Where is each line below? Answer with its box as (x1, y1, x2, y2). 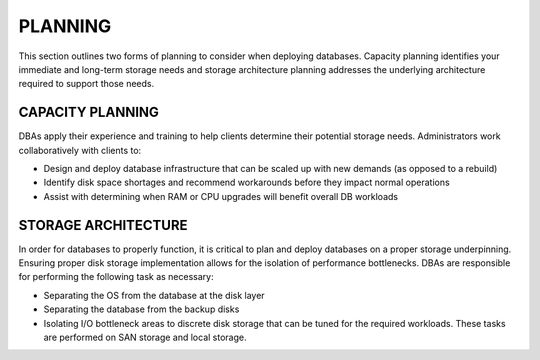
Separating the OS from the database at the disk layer (43, 289, 265, 301)
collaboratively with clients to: (18, 144, 142, 156)
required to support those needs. (18, 78, 155, 90)
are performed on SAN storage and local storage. (43, 331, 247, 344)
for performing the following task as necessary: (18, 271, 214, 283)
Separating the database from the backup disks (43, 303, 240, 315)
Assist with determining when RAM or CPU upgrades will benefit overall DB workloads (43, 190, 399, 202)
